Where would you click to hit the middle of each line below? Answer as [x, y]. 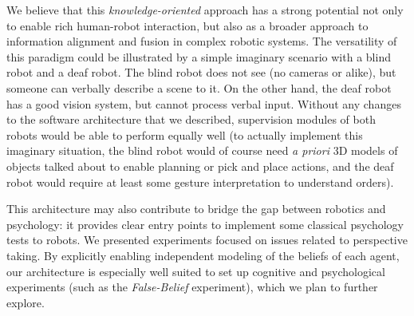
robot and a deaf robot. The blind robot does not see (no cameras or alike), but [201, 72]
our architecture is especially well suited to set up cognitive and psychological [196, 271]
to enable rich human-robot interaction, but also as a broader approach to [187, 25]
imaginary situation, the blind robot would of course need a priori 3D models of [202, 150]
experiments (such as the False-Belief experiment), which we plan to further [192, 287]
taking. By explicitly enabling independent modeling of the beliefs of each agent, [203, 255]
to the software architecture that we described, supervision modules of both [191, 119]
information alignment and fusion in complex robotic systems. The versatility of [202, 41]
